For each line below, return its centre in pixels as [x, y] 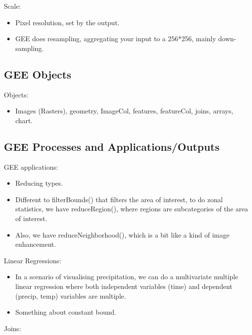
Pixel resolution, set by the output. [67, 22]
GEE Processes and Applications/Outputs [112, 146]
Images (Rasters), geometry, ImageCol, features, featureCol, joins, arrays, [124, 111]
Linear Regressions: [33, 260]
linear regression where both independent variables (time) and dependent [124, 286]
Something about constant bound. [66, 312]
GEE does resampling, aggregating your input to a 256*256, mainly [116, 39]
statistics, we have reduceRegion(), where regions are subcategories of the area [132, 209]
